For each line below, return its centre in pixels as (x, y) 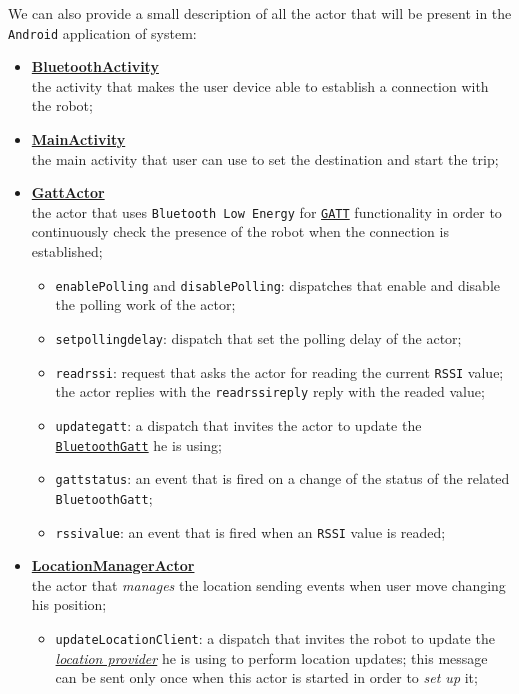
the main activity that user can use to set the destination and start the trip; (265, 158)
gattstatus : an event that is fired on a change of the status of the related (282, 478)
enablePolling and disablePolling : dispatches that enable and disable (277, 284)
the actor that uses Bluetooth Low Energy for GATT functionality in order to (266, 211)
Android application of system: (102, 32)
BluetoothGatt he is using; (138, 444)
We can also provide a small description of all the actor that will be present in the (260, 13)
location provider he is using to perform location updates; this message (271, 657)
